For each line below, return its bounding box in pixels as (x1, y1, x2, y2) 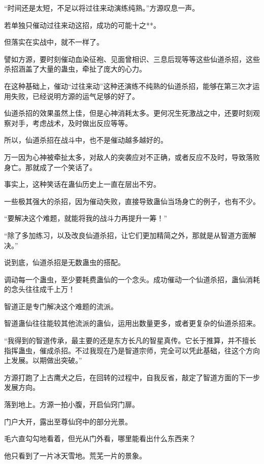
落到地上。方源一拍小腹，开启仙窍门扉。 (4, 399, 139, 410)
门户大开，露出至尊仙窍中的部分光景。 (4, 416, 132, 426)
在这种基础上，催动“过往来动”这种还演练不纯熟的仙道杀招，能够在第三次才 (4, 80, 253, 91)
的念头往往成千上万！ (4, 284, 75, 294)
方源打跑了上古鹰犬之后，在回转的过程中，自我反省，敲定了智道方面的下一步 (4, 372, 260, 382)
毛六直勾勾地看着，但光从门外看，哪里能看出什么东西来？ (4, 433, 196, 444)
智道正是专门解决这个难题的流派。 (4, 301, 118, 311)
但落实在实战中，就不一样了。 (4, 37, 104, 47)
